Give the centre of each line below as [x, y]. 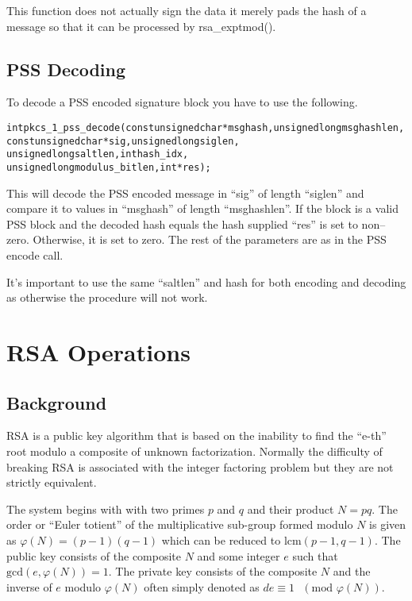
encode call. [35, 254]
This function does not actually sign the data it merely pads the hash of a [187, 10]
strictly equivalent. [52, 482]
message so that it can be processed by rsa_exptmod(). [141, 26]
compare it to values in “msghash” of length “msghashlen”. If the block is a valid [202, 208]
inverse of [29, 586]
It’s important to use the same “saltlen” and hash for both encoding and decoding [206, 281]
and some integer [239, 555]
